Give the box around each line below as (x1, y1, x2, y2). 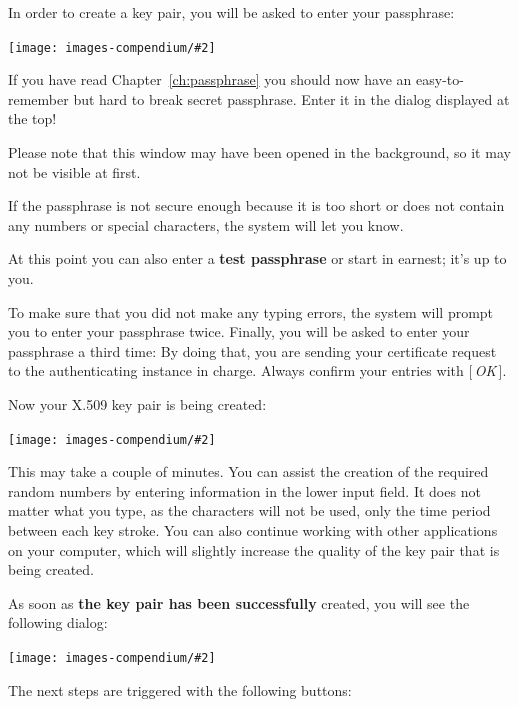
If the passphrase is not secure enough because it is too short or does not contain (8, 195, 505, 216)
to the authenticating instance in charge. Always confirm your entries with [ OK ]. (8, 360, 507, 381)
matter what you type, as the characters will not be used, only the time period (8, 500, 491, 521)
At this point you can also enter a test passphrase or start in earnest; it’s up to (8, 248, 507, 269)
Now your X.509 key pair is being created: (8, 393, 267, 414)
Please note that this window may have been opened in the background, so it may (8, 142, 511, 163)
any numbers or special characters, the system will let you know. (8, 214, 404, 235)
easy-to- (416, 69, 464, 90)
